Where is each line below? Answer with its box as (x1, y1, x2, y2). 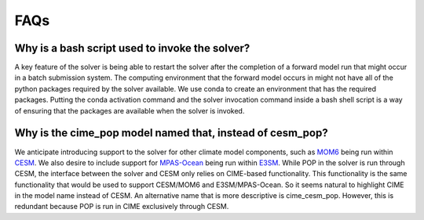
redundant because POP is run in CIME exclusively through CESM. (14, 202, 229, 211)
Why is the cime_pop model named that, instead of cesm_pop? (14, 126, 329, 140)
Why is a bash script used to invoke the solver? (14, 41, 250, 55)
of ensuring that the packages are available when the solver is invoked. (14, 106, 245, 115)
